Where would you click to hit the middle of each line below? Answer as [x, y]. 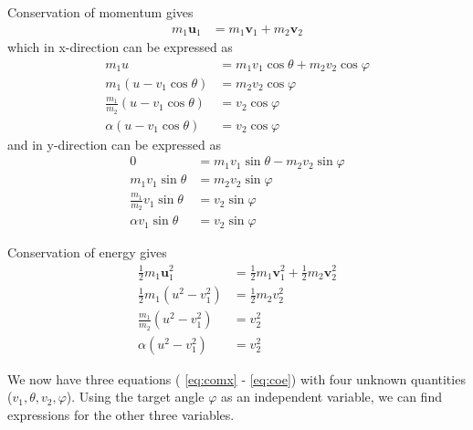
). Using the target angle [135, 397]
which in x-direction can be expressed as [120, 47]
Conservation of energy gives [87, 252]
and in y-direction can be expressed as [115, 144]
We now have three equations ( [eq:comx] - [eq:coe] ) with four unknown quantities [236, 378]
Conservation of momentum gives [100, 12]
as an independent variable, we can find [331, 397]
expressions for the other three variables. [121, 414]
